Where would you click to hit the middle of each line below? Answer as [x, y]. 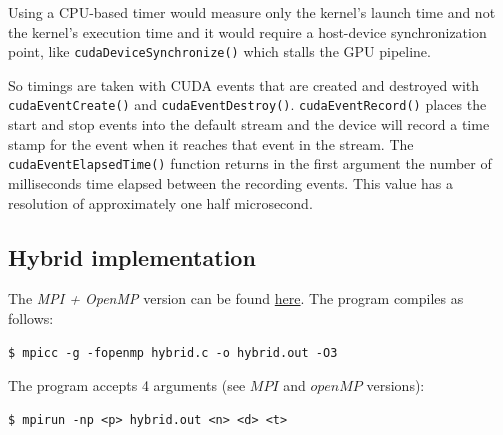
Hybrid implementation [132, 256]
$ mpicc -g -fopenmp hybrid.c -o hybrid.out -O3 [173, 352]
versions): [395, 385]
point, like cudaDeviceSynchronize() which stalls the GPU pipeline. [219, 51]
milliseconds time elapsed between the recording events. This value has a [230, 182]
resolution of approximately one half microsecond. [160, 202]
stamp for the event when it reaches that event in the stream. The [211, 143]
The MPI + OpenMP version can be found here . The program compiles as [236, 298]
